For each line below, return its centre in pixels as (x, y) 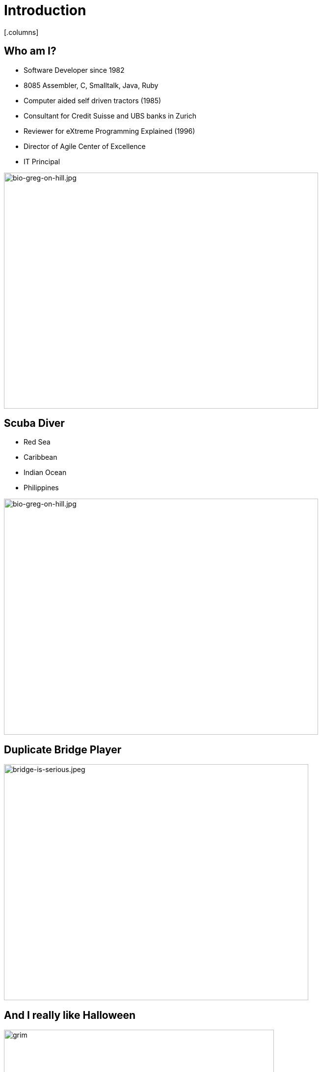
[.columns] (21, 32)
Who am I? (30, 51)
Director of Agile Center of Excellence (85, 146)
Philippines (41, 488)
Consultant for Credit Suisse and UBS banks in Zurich (110, 116)
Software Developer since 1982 (74, 70)
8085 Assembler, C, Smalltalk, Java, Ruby (91, 85)
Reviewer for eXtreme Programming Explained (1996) (109, 131)
